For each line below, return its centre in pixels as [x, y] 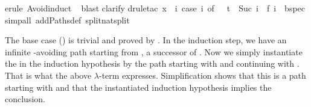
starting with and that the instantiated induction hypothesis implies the [138, 87]
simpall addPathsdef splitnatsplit [67, 20]
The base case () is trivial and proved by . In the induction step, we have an [146, 40]
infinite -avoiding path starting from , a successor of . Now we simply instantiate [154, 51]
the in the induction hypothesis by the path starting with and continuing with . [152, 63]
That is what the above [48, 75]
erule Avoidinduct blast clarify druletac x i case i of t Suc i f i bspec [155, 8]
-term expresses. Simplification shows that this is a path [203, 75]
